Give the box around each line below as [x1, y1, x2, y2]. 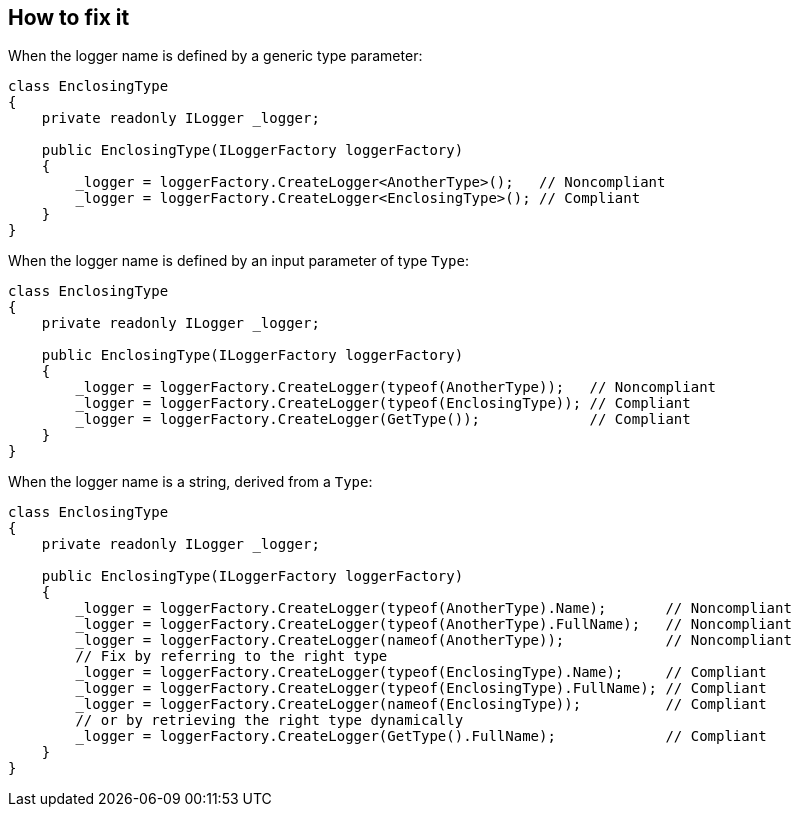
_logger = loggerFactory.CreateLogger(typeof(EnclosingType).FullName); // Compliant [75, 680, 767, 697]
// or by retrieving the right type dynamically [75, 712, 464, 729]
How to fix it [8, 5, 130, 30]
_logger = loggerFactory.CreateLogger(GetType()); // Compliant [75, 411, 691, 428]
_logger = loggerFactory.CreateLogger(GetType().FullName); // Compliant [75, 728, 767, 745]
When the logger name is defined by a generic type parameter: [8, 47, 423, 65]
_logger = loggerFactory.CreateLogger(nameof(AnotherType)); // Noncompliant [75, 632, 792, 649]
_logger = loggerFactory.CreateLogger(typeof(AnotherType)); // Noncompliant [75, 379, 717, 396]
